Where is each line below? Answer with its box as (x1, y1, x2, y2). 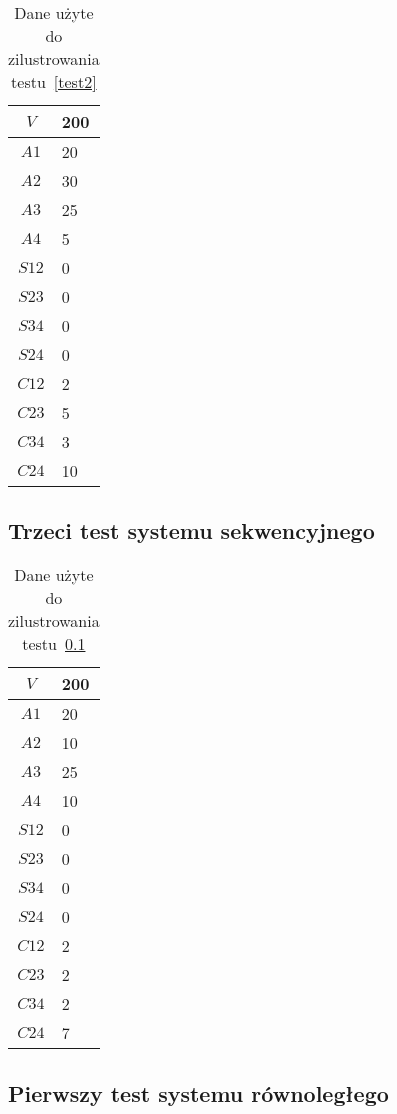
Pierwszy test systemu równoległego (8, 1077, 389, 1108)
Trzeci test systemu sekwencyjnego (8, 515, 375, 546)
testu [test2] (11, 70, 97, 93)
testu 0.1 (22, 632, 86, 656)
